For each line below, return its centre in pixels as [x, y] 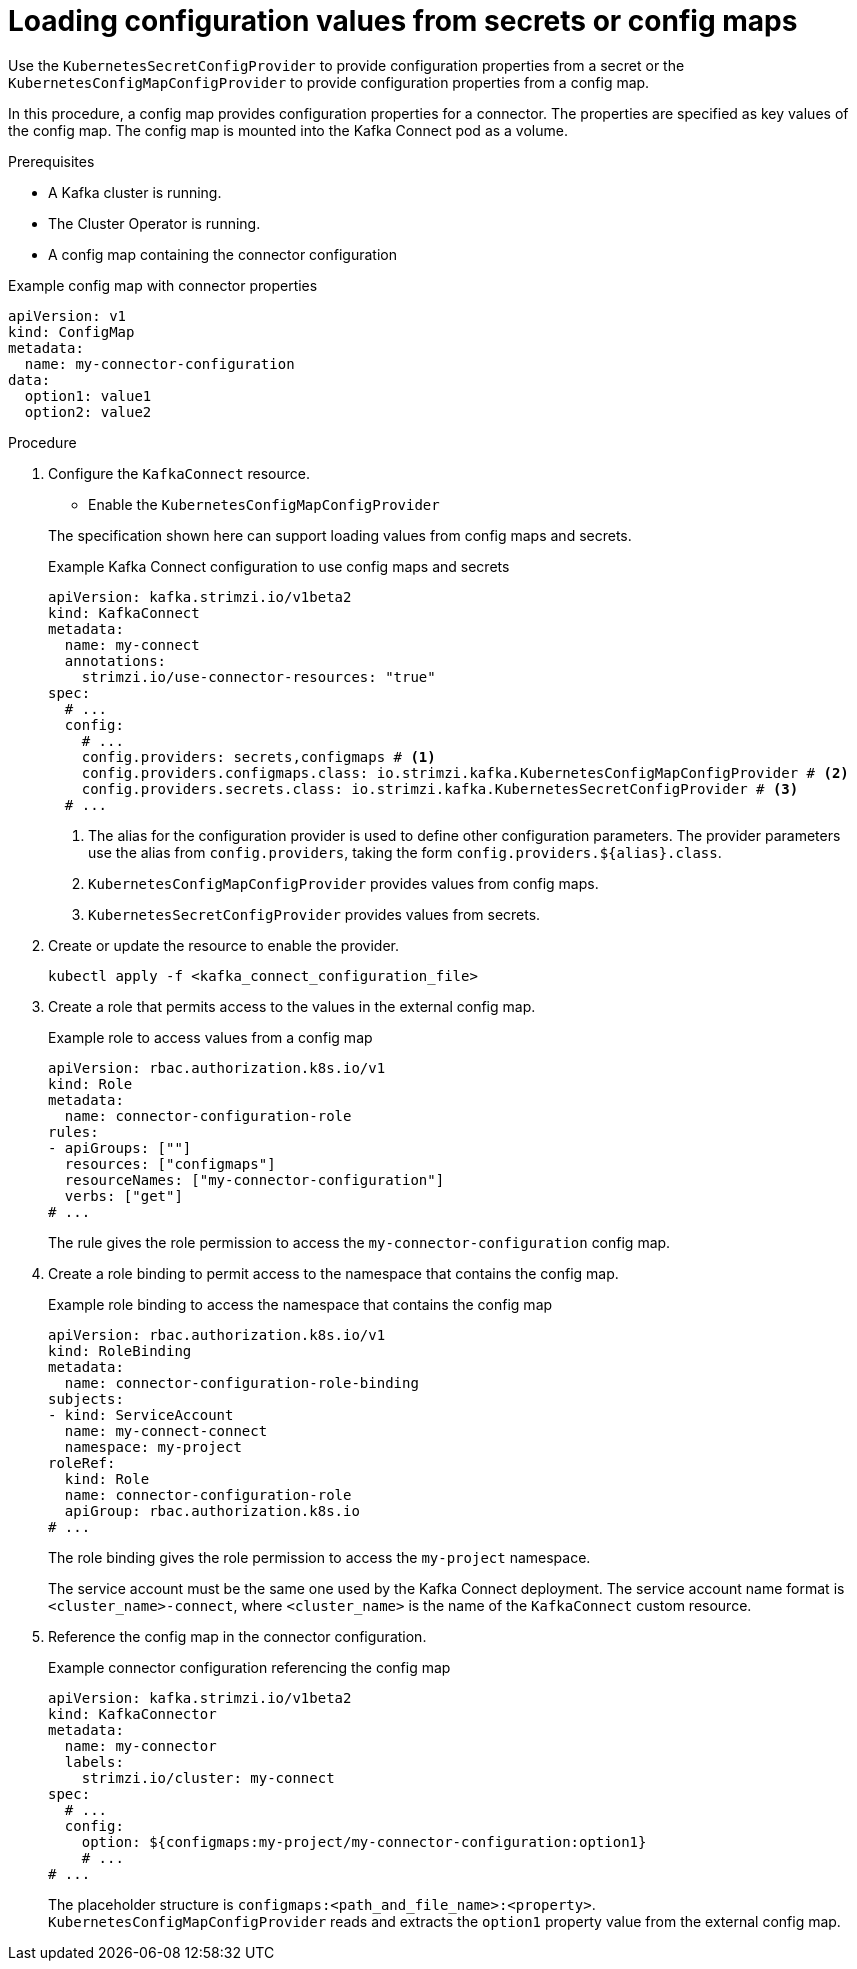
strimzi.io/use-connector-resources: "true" [258, 676]
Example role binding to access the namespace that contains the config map [300, 1304]
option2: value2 [88, 411]
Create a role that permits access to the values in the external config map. [292, 1006]
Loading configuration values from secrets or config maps [403, 21]
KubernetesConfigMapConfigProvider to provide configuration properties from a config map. [329, 82]
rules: [73, 1131]
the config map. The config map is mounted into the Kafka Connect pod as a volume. [288, 130]
